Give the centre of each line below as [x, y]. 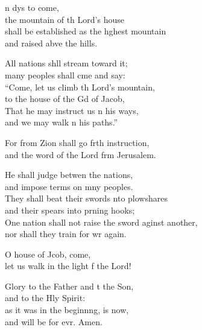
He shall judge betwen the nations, [69, 175]
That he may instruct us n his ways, [72, 110]
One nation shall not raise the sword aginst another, [101, 222]
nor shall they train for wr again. [66, 234]
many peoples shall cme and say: [65, 75]
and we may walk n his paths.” [62, 122]
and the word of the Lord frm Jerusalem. [80, 154]
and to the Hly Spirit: [45, 298]
